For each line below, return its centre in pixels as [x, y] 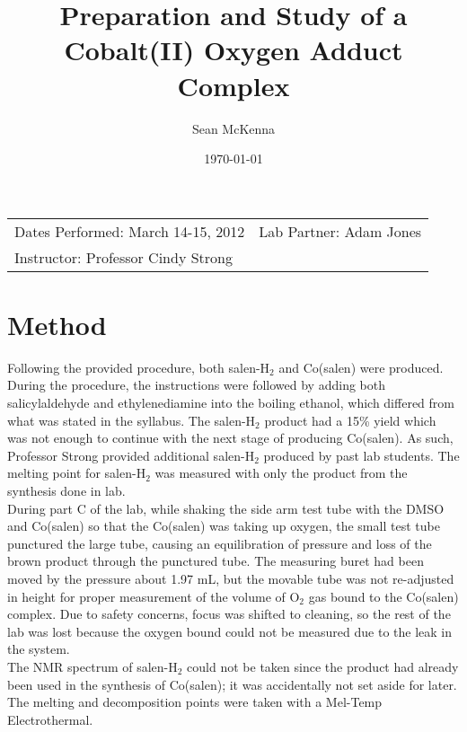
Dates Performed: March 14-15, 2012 [130, 231]
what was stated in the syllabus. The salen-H [132, 420]
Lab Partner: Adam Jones [340, 231]
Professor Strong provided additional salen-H [131, 455]
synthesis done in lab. [66, 490]
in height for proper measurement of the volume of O [154, 596]
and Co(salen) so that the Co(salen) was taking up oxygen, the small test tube [224, 526]
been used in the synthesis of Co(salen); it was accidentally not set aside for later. [232, 684]
